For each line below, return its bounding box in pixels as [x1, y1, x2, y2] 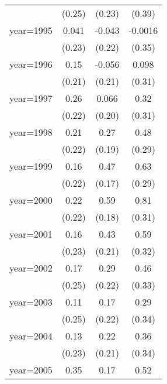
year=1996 [9, 57, 53, 71]
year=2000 [9, 193, 53, 207]
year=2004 [9, 329, 53, 342]
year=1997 [9, 91, 53, 105]
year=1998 [9, 125, 53, 139]
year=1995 [9, 23, 53, 37]
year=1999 [9, 159, 53, 173]
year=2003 [9, 295, 53, 308]
